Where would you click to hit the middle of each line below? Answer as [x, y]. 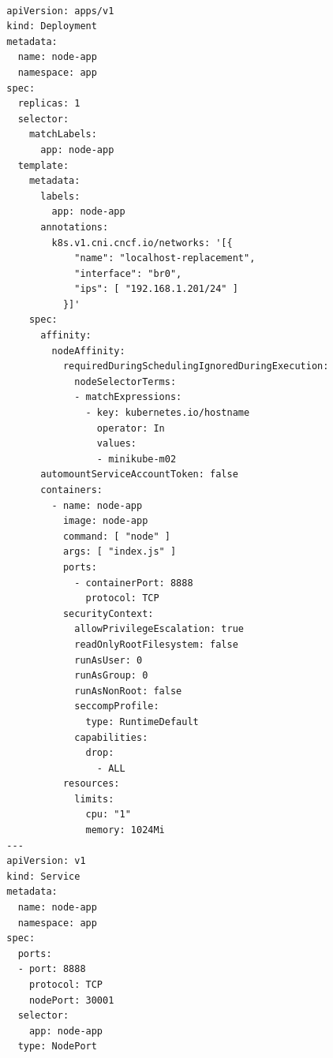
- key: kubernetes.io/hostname [168, 413]
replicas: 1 [49, 104]
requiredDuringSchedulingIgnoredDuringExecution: [196, 366]
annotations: [75, 227]
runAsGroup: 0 [111, 676]
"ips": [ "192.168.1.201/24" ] [156, 289]
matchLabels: [63, 135]
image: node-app [105, 521]
